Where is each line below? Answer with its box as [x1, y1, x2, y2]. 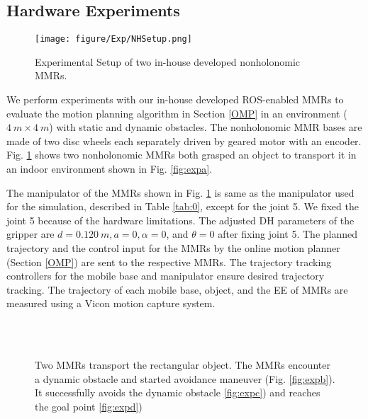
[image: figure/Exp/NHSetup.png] [35, 34, 192, 45]
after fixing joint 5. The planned [218, 226, 358, 241]
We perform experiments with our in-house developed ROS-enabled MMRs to [6, 92, 344, 107]
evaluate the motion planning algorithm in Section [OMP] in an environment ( [6, 105, 347, 120]
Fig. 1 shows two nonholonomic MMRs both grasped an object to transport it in [6, 147, 357, 162]
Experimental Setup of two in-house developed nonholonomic [35, 54, 301, 69]
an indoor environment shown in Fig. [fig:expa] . [6, 161, 213, 176]
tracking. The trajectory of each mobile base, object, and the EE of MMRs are [6, 282, 348, 297]
